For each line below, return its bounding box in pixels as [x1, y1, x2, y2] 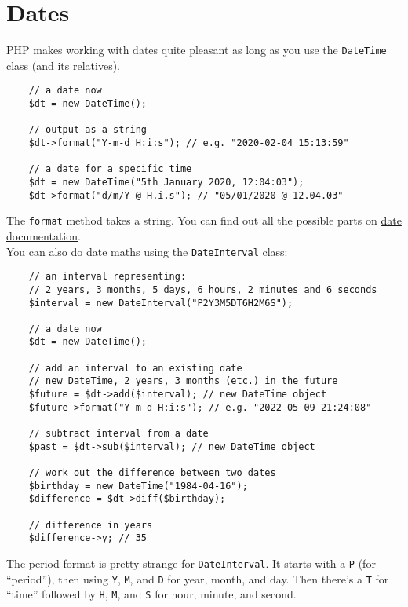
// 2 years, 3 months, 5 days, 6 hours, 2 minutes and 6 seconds [28, 283, 377, 295]
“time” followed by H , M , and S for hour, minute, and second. [6, 586, 297, 602]
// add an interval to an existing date [28, 362, 242, 374]
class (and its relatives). [6, 57, 120, 73]
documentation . [6, 227, 81, 243]
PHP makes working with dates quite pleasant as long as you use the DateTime [6, 42, 387, 58]
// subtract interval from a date [28, 428, 209, 440]
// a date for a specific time [28, 163, 192, 175]
